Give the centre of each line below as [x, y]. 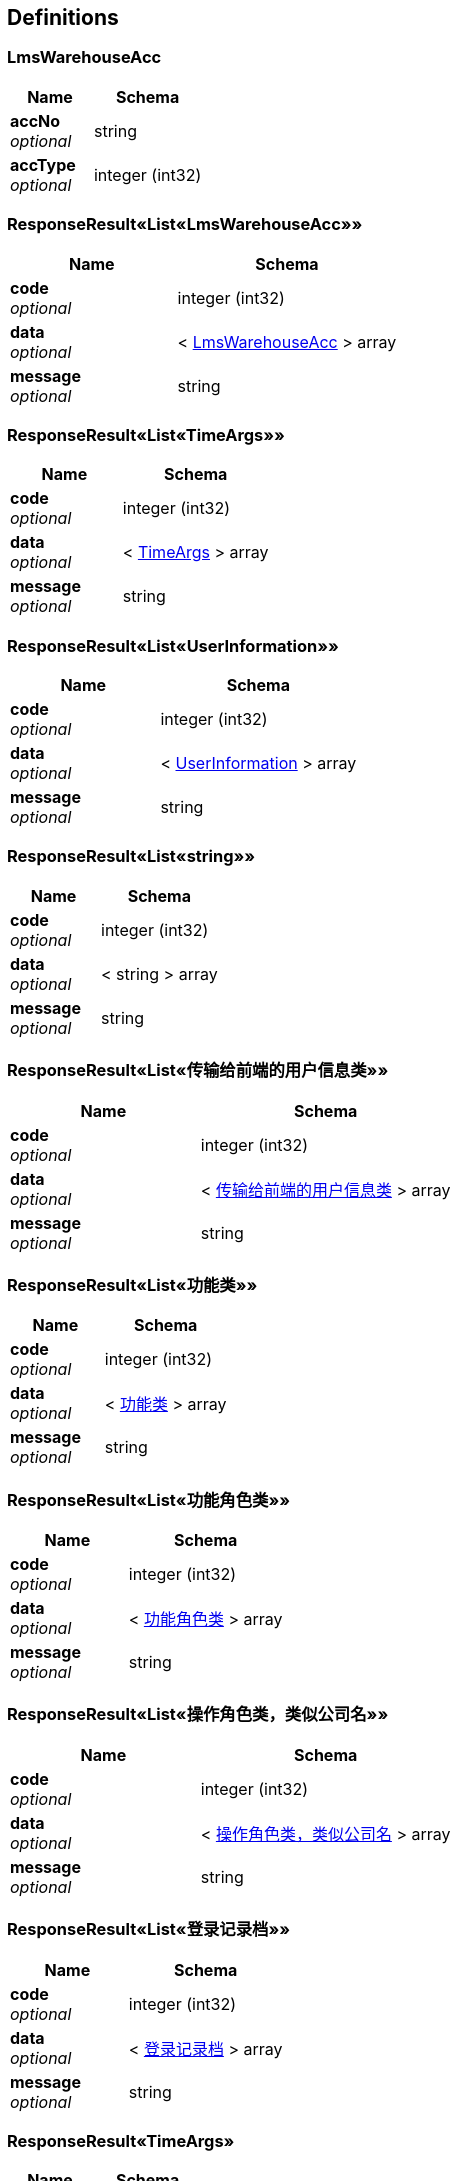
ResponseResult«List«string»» [131, 856]
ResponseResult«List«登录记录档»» [149, 1929]
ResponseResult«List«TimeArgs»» [146, 434]
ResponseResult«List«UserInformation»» [173, 645]
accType [43, 164]
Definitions [63, 17]
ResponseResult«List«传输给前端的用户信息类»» [198, 1070]
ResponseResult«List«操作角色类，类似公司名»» [198, 1714]
